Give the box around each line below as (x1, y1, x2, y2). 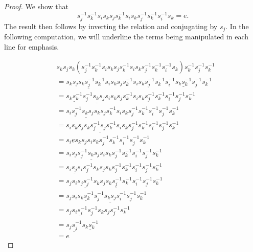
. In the (225, 20, 249, 31)
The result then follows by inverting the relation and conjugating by (4, 20, 218, 31)
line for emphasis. (4, 41, 59, 52)
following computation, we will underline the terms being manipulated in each (4, 31, 249, 42)
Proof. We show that (4, 1, 69, 11)
